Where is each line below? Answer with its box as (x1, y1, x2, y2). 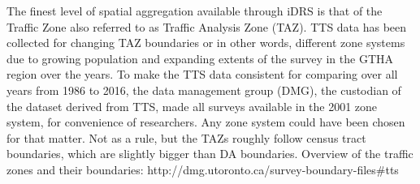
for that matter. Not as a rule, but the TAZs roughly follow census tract (6, 129, 366, 146)
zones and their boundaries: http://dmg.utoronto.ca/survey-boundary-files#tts (6, 160, 399, 178)
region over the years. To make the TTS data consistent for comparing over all (6, 66, 398, 83)
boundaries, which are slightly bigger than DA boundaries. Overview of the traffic (6, 145, 414, 162)
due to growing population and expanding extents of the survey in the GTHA (6, 49, 393, 66)
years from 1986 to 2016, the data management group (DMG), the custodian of (6, 81, 401, 98)
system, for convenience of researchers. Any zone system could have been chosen (6, 113, 405, 131)
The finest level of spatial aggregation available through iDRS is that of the (6, 2, 383, 19)
